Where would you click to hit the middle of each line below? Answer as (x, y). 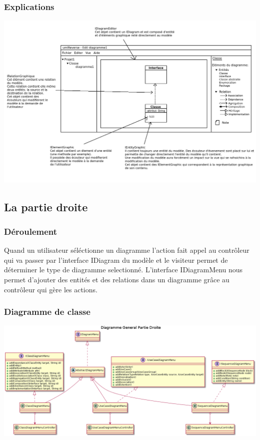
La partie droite (46, 206)
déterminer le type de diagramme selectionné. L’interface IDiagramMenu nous (123, 270)
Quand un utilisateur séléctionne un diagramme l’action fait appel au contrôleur (127, 250)
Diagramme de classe (47, 312)
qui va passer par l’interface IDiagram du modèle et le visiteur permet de (116, 260)
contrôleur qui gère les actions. (51, 289)
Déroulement (31, 231)
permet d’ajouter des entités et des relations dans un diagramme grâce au (117, 279)
